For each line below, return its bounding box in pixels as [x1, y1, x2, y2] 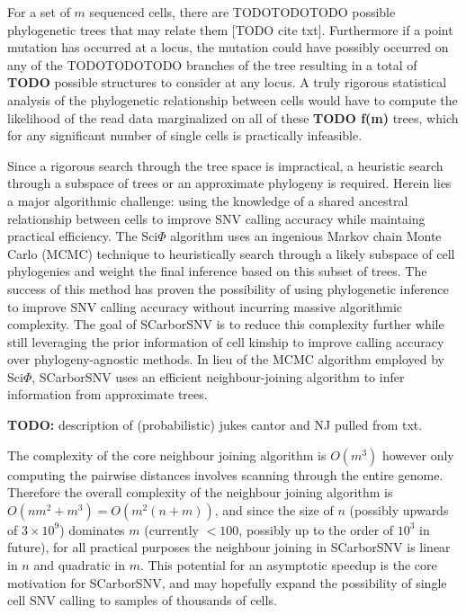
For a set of [7, 3, 70, 21]
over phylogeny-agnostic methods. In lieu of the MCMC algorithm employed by [7, 350, 444, 369]
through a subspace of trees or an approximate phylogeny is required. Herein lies [7, 174, 452, 192]
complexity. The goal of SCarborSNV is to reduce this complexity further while [7, 315, 444, 334]
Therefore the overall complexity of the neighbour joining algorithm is [7, 483, 393, 502]
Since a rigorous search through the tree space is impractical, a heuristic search [7, 156, 444, 174]
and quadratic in [33, 556, 125, 575]
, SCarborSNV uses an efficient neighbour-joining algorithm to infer [31, 367, 405, 386]
